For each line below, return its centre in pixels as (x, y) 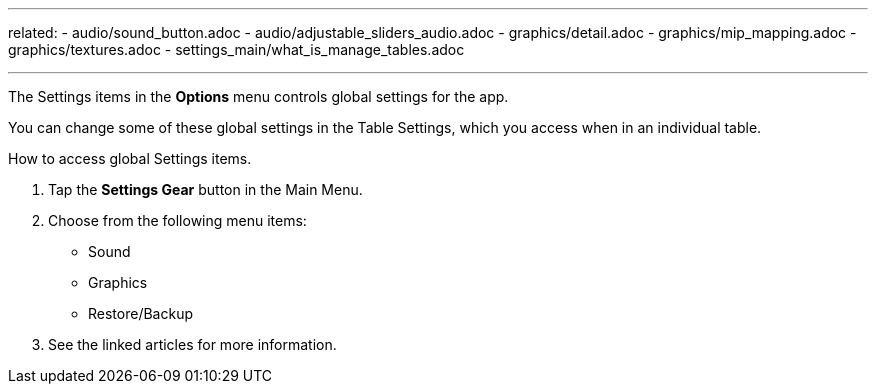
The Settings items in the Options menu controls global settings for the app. (258, 96)
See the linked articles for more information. (192, 344)
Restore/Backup (140, 313)
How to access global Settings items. (130, 158)
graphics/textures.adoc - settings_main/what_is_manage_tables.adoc (236, 49)
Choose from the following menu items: (177, 220)
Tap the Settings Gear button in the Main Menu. (205, 189)
